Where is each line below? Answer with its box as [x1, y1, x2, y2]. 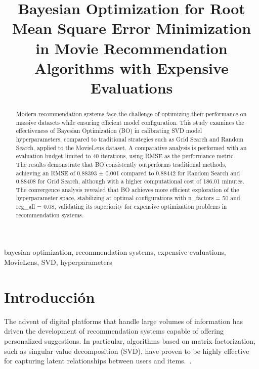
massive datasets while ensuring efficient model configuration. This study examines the [16, 118, 244, 126]
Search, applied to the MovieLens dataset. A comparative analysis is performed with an [16, 143, 247, 152]
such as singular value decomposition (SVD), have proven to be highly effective [4, 345, 249, 356]
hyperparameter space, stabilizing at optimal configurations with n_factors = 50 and [16, 194, 240, 202]
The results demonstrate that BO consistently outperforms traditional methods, [16, 160, 227, 168]
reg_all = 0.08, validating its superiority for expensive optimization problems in [16, 202, 227, 211]
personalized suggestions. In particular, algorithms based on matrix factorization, [4, 335, 255, 346]
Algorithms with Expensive [34, 57, 229, 78]
